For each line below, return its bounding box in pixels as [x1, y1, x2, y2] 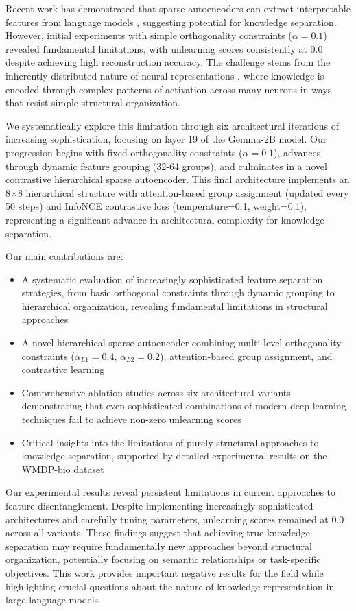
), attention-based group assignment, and [159, 348, 333, 363]
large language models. [5, 592, 101, 607]
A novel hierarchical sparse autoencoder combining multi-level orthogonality [21, 335, 342, 350]
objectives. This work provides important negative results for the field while [5, 565, 324, 579]
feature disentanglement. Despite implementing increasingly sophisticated [5, 499, 313, 512]
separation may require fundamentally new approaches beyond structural [5, 538, 312, 553]
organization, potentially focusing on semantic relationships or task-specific [5, 552, 321, 566]
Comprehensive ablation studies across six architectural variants [21, 385, 291, 399]
